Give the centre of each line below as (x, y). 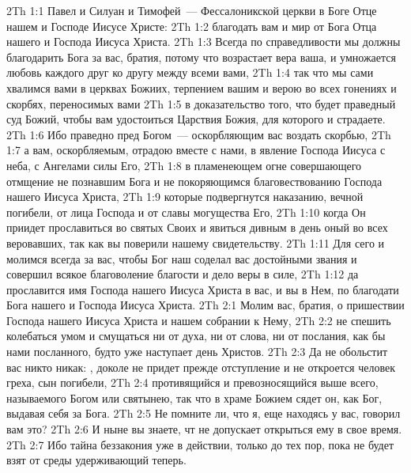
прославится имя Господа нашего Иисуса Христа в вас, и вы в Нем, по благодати (203, 289)
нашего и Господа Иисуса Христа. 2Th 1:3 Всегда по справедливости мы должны (204, 42)
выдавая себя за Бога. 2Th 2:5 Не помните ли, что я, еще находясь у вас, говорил (204, 413)
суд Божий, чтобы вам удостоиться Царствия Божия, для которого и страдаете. (196, 119)
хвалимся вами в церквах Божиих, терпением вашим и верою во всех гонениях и (202, 87)
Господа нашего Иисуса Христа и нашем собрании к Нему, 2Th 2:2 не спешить (199, 320)
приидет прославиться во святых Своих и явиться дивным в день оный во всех (197, 227)
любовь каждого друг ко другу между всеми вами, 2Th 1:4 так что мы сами (190, 72)
